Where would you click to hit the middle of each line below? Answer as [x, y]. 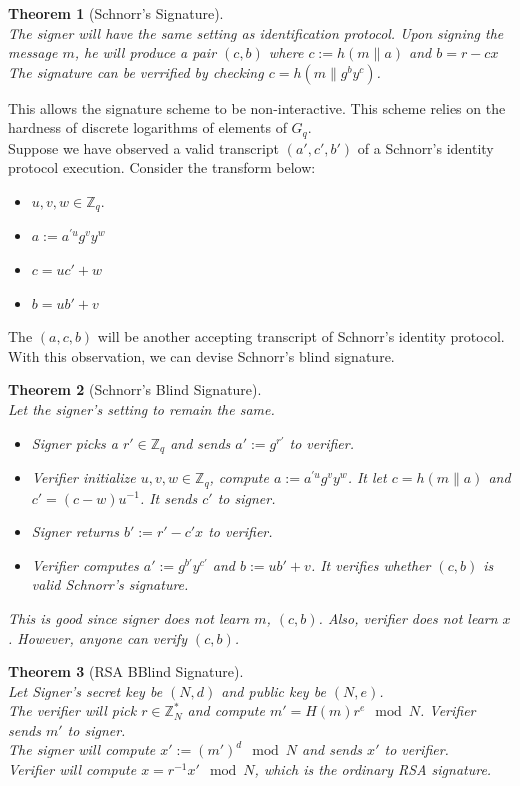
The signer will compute [82, 749]
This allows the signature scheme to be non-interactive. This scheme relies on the [257, 107]
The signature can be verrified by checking [136, 71]
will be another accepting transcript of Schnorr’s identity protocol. [301, 336]
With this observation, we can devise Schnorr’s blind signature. [201, 355]
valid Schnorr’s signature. [110, 584]
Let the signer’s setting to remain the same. [141, 409]
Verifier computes [85, 564]
